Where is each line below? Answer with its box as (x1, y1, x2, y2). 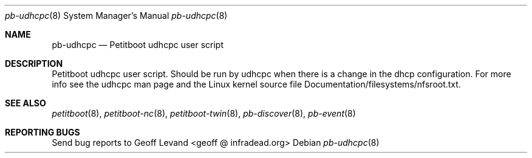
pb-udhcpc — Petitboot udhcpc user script (52, 39, 224, 50)
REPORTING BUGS (5, 127, 80, 137)
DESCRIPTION (5, 58, 63, 69)
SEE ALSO (5, 98, 46, 108)
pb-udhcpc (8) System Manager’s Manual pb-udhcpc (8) (5, 10, 228, 21)
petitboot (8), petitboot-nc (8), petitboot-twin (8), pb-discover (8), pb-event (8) (52, 108, 356, 118)
